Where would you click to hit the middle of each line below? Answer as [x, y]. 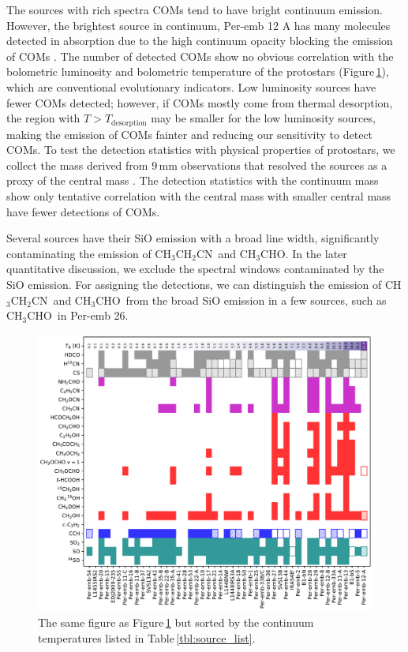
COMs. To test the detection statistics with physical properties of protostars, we [201, 150]
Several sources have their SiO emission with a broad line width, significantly [193, 238]
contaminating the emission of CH [89, 253]
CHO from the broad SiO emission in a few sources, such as [241, 300]
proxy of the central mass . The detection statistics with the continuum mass [193, 180]
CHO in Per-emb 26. [78, 315]
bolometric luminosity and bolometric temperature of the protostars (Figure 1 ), [198, 71]
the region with [43, 118]
